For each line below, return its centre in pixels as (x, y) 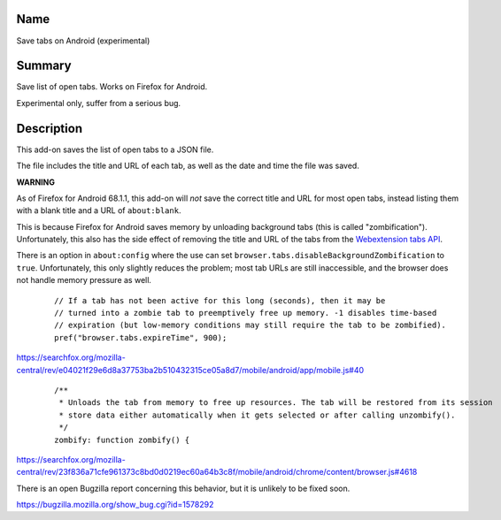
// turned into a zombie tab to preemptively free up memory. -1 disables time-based (246, 313)
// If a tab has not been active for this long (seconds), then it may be (220, 300)
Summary (44, 66)
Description (50, 128)
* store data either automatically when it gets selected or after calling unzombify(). (257, 415)
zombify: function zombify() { (122, 440)
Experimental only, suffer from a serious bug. (99, 103)
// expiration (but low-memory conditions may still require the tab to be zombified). (250, 325)
